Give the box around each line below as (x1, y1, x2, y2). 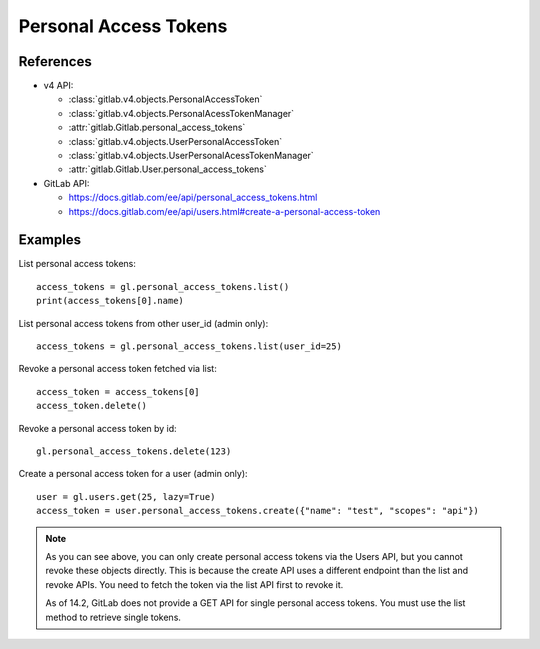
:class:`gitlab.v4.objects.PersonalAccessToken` (68, 93, 263, 105)
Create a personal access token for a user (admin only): (18, 468, 249, 480)
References (18, 53, 92, 70)
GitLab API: (43, 177, 90, 189)
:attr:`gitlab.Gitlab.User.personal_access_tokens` (68, 163, 267, 175)
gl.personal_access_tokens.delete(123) (36, 446, 232, 457)
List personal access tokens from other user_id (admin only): (18, 317, 269, 329)
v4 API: (43, 80, 74, 92)
